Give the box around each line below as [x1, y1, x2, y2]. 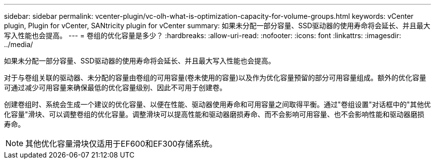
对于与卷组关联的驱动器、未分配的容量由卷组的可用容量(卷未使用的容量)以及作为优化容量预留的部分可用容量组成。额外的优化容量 [4, 73, 427, 82]
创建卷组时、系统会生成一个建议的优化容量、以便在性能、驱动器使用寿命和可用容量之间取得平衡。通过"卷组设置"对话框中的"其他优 [4, 100, 431, 109]
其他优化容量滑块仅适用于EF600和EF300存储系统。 [25, 139, 217, 149]
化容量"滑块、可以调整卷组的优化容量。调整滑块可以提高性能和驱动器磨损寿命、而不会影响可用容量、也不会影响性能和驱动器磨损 [4, 110, 425, 118]
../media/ [4, 40, 33, 49]
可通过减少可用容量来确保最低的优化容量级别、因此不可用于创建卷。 [4, 83, 226, 92]
